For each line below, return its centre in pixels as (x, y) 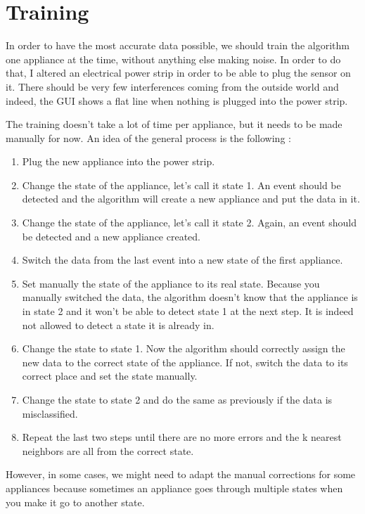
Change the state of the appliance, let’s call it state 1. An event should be (181, 185)
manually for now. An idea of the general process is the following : (148, 137)
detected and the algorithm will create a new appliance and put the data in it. (191, 199)
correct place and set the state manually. (110, 376)
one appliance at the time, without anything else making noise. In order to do (173, 59)
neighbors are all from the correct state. (108, 450)
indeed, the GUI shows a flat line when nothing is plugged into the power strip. (177, 100)
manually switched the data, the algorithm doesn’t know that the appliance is (190, 297)
